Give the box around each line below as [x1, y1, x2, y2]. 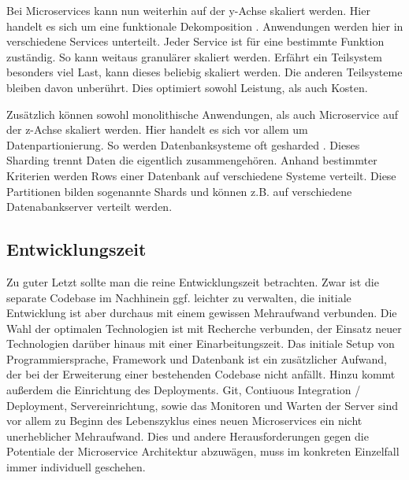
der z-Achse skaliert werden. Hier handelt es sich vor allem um [6, 121, 308, 138]
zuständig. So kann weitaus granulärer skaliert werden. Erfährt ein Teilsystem [6, 48, 382, 65]
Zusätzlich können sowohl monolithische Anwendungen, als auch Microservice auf [6, 105, 399, 122]
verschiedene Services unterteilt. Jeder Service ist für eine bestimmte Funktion [6, 33, 385, 50]
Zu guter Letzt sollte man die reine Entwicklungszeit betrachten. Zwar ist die [6, 273, 379, 290]
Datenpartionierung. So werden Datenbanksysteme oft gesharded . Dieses [6, 136, 360, 153]
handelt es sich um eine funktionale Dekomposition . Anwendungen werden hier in [6, 17, 403, 34]
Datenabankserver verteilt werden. [6, 198, 173, 215]
